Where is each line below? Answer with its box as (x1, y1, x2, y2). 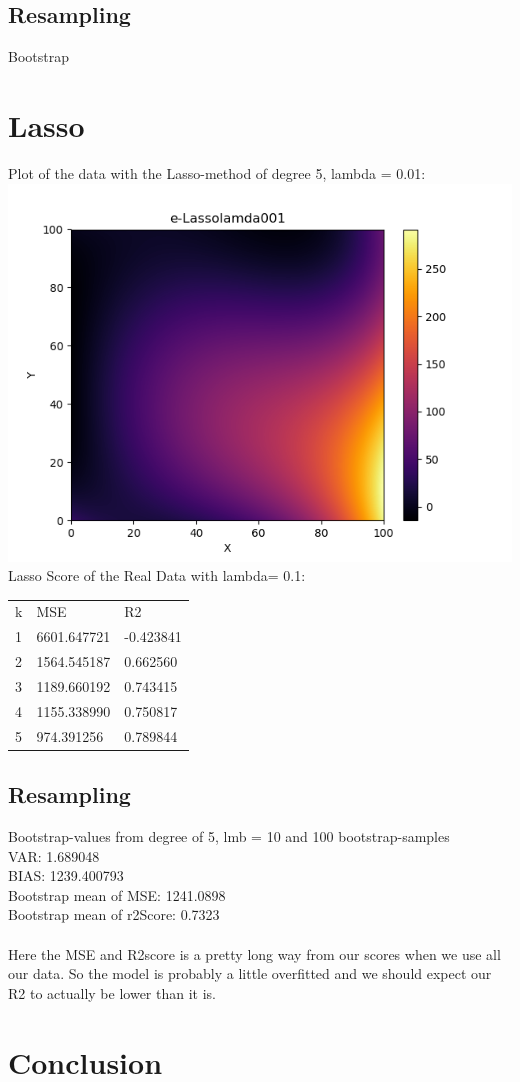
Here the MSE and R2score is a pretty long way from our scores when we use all (8, 943, 501, 964)
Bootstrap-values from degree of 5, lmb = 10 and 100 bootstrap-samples (8, 825, 450, 846)
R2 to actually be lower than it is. (8, 982, 216, 1003)
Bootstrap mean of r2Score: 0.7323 (8, 904, 220, 925)
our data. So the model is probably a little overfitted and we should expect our (8, 963, 492, 984)
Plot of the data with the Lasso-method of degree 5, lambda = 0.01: (8, 162, 426, 183)
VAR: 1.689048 (8, 845, 100, 866)
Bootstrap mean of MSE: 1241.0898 (8, 884, 226, 905)
